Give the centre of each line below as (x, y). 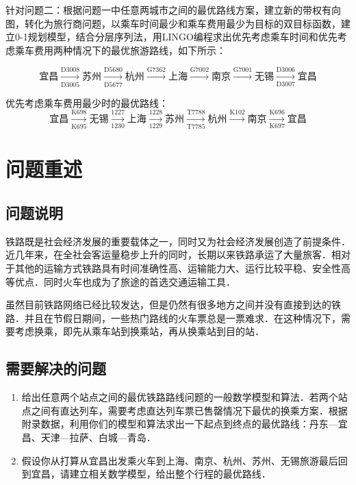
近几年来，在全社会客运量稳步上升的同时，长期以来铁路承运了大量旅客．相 (173, 254)
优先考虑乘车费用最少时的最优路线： (87, 102)
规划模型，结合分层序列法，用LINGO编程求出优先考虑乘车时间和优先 (182, 37)
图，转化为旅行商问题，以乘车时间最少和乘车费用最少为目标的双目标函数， (173, 23)
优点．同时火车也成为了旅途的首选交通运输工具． (125, 281)
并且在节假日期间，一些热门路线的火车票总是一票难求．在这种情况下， (182, 318)
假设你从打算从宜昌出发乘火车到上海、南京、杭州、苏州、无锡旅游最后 (180, 460)
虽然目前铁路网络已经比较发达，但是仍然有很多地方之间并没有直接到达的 (168, 304)
